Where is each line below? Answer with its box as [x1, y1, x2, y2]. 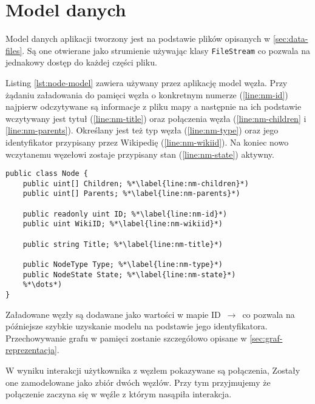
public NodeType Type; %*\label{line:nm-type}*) [22, 260, 223, 269]
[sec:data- [273, 32, 308, 45]
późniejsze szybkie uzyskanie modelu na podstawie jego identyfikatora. [5, 320, 268, 332]
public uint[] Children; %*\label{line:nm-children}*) [22, 179, 249, 188]
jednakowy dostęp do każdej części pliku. [5, 56, 157, 69]
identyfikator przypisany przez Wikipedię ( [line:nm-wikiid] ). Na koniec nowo [5, 135, 289, 148]
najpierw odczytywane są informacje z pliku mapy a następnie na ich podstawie [5, 100, 302, 113]
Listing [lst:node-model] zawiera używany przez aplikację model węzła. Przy [5, 76, 288, 89]
